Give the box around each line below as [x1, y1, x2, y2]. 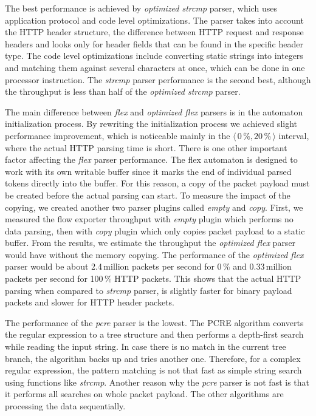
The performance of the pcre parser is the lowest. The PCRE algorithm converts [5, 316, 304, 329]
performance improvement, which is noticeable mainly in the [5, 129, 230, 142]
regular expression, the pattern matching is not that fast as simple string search [5, 364, 302, 377]
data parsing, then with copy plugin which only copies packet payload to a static [5, 224, 305, 237]
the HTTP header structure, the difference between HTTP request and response [5, 26, 304, 38]
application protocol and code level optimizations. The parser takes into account [5, 13, 304, 26]
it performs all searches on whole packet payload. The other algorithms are [5, 387, 284, 400]
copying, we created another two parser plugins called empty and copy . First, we [5, 200, 303, 213]
